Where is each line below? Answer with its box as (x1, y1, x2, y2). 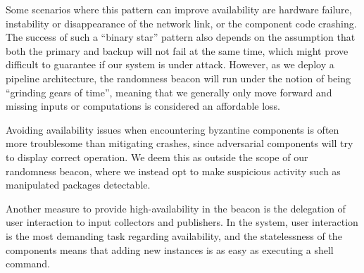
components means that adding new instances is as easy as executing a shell (6, 242, 334, 257)
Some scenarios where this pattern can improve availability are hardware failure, (6, 2, 352, 16)
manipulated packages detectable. (6, 177, 151, 192)
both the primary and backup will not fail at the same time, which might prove (6, 43, 349, 58)
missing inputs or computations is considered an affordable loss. (6, 99, 281, 113)
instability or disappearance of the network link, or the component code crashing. (6, 15, 357, 30)
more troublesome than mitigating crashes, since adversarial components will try (6, 136, 353, 151)
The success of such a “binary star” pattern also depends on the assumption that (6, 30, 356, 44)
